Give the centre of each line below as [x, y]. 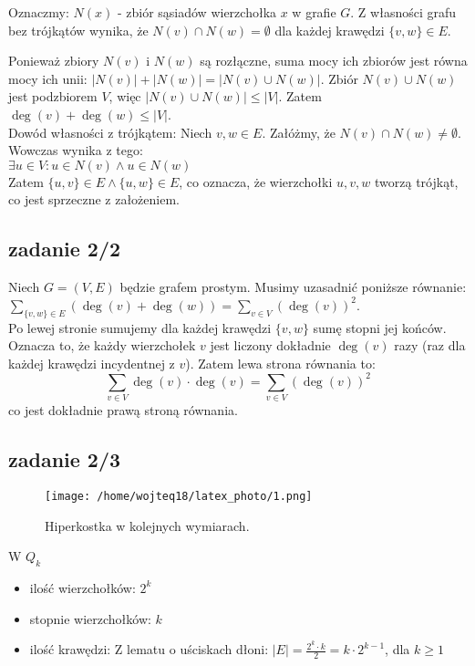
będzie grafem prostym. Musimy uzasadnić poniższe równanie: [293, 287]
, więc [125, 96]
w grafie [314, 12]
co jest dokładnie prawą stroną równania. [123, 410]
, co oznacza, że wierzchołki [256, 181]
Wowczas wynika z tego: [76, 150]
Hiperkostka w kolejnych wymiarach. [147, 525]
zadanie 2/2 [65, 249]
